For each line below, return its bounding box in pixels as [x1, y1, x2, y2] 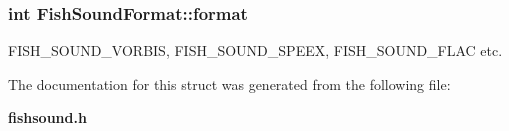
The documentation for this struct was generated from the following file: [8, 73, 451, 94]
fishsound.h [8, 107, 87, 128]
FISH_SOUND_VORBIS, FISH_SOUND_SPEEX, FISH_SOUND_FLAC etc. [8, 40, 503, 61]
